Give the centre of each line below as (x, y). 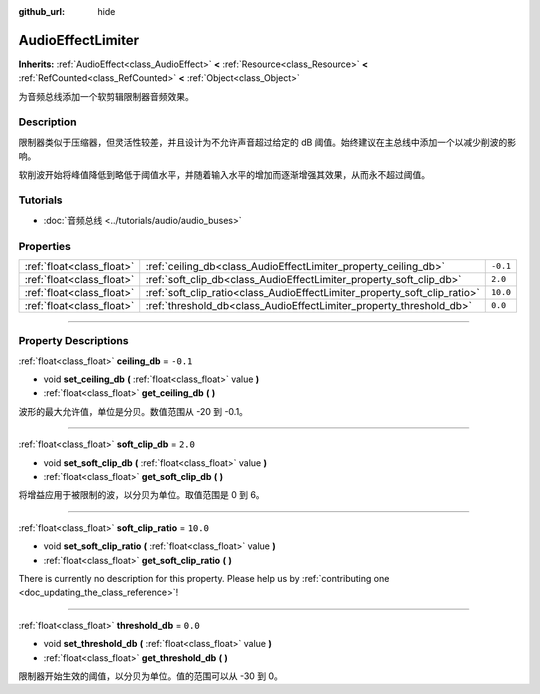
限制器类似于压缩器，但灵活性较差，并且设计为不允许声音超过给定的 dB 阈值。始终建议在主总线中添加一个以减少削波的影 (267, 142)
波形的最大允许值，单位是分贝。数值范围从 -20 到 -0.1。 (133, 411)
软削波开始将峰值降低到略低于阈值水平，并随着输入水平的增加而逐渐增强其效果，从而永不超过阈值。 (224, 174)
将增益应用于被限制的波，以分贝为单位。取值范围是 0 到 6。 (141, 495)
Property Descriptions (73, 341)
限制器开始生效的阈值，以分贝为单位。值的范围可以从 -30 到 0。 (151, 676)
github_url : (41, 11)
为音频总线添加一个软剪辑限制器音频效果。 (106, 96)
